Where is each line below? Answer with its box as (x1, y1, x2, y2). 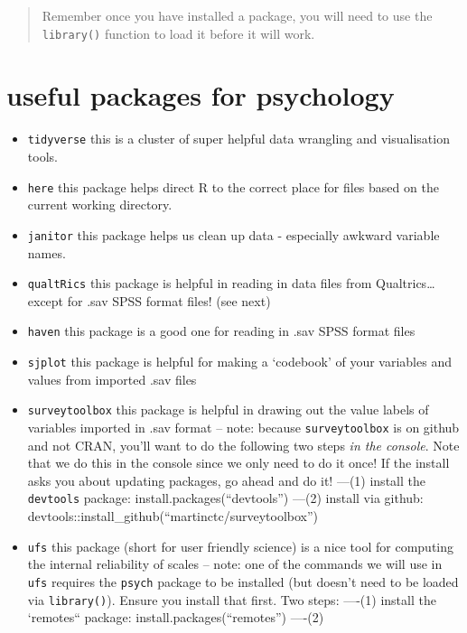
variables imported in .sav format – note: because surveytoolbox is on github (27, 417, 460, 436)
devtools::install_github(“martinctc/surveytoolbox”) (27, 507, 318, 526)
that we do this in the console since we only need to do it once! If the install (27, 453, 450, 472)
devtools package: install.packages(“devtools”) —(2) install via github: (27, 489, 424, 507)
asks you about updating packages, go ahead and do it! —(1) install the (27, 470, 425, 489)
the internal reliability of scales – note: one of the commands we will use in (27, 554, 443, 573)
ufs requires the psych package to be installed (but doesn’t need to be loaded (27, 572, 459, 591)
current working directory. (27, 195, 173, 214)
